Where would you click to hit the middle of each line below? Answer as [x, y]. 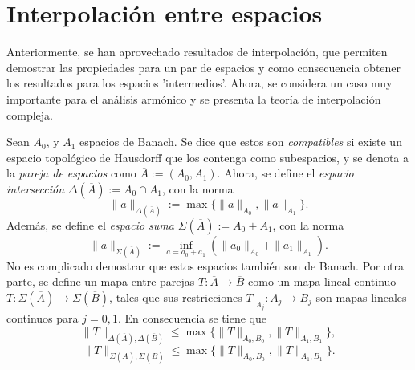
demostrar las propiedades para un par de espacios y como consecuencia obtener [204, 67]
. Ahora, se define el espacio [285, 173]
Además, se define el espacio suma [90, 224]
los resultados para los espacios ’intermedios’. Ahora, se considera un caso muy [199, 83]
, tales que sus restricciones [176, 297]
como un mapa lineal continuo [322, 281]
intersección [36, 188]
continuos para [43, 318]
